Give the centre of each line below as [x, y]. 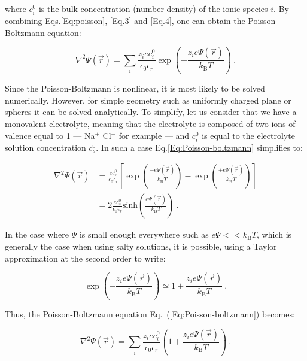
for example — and [154, 135]
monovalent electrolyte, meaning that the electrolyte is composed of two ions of [150, 124]
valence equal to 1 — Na [50, 135]
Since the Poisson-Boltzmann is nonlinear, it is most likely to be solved [135, 88]
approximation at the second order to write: [85, 258]
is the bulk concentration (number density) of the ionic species [153, 8]
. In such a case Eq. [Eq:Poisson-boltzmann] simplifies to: [199, 147]
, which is [274, 234]
